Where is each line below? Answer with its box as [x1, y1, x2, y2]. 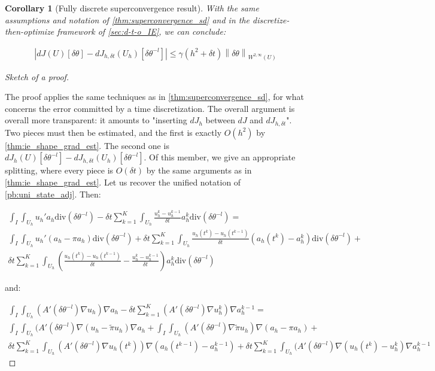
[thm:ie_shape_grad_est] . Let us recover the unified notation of [5, 176, 241, 188]
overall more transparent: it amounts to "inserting [5, 114, 187, 126]
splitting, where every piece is [5, 164, 114, 177]
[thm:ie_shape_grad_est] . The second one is [5, 139, 169, 151]
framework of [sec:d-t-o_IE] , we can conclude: [57, 25, 226, 38]
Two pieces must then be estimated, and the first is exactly [5, 126, 222, 138]
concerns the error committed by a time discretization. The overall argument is [5, 102, 295, 114]
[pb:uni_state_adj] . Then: [5, 187, 101, 200]
